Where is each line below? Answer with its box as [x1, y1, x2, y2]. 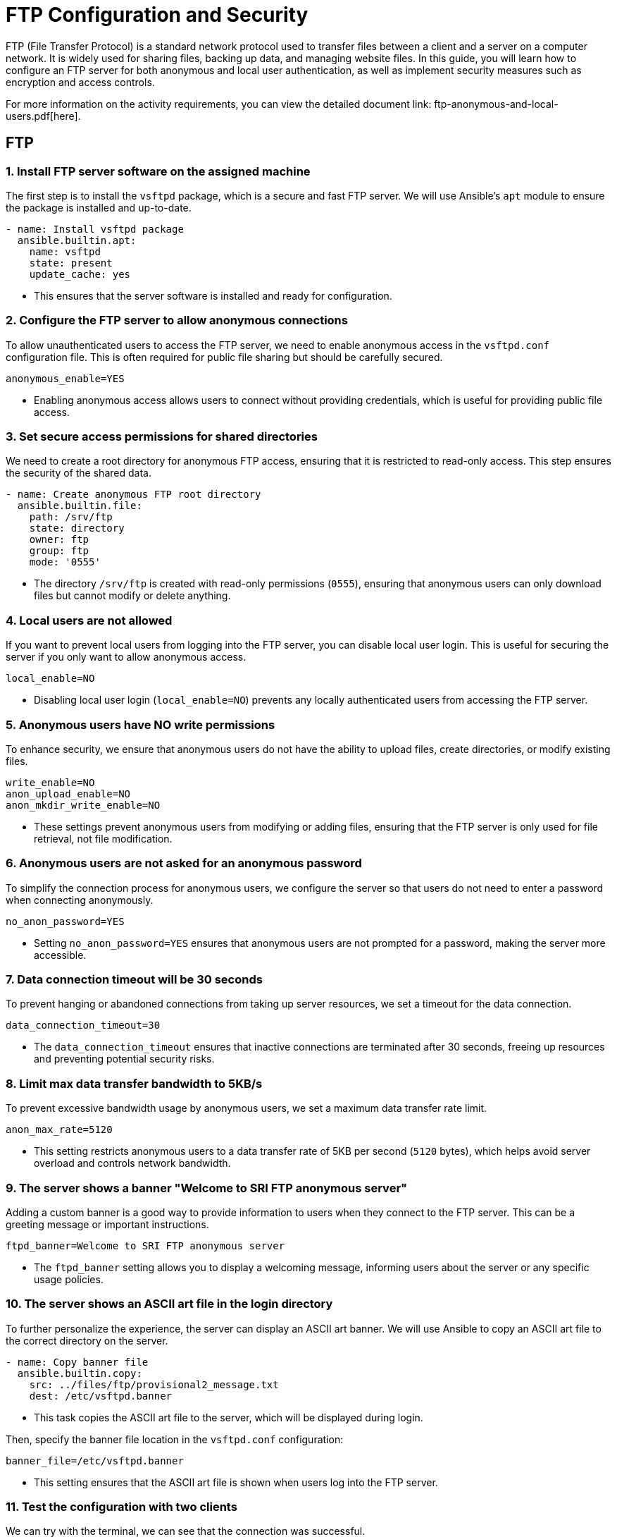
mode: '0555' [29, 556, 101, 568]
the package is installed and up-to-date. [6, 201, 192, 214]
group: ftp [29, 545, 89, 557]
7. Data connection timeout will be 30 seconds [6, 972, 263, 987]
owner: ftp [29, 534, 89, 546]
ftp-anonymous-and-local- [434, 97, 559, 110]
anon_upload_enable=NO [6, 788, 131, 800]
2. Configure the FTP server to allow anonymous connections [6, 313, 348, 328]
